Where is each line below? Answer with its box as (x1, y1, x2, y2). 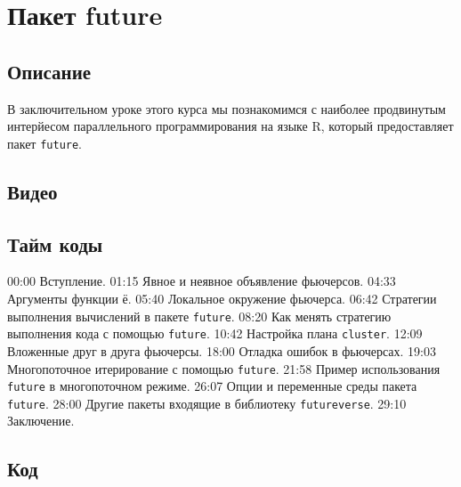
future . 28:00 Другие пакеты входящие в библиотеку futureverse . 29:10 (7, 394, 407, 412)
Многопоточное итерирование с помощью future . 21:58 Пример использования (7, 359, 441, 377)
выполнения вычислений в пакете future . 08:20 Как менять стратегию (7, 306, 392, 325)
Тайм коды (7, 230, 103, 257)
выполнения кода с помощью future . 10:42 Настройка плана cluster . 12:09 (7, 324, 423, 343)
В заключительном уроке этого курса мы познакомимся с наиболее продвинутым (7, 99, 446, 118)
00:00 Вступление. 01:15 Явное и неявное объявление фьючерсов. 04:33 (7, 272, 396, 290)
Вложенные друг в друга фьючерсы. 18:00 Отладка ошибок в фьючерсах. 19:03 (7, 341, 436, 360)
